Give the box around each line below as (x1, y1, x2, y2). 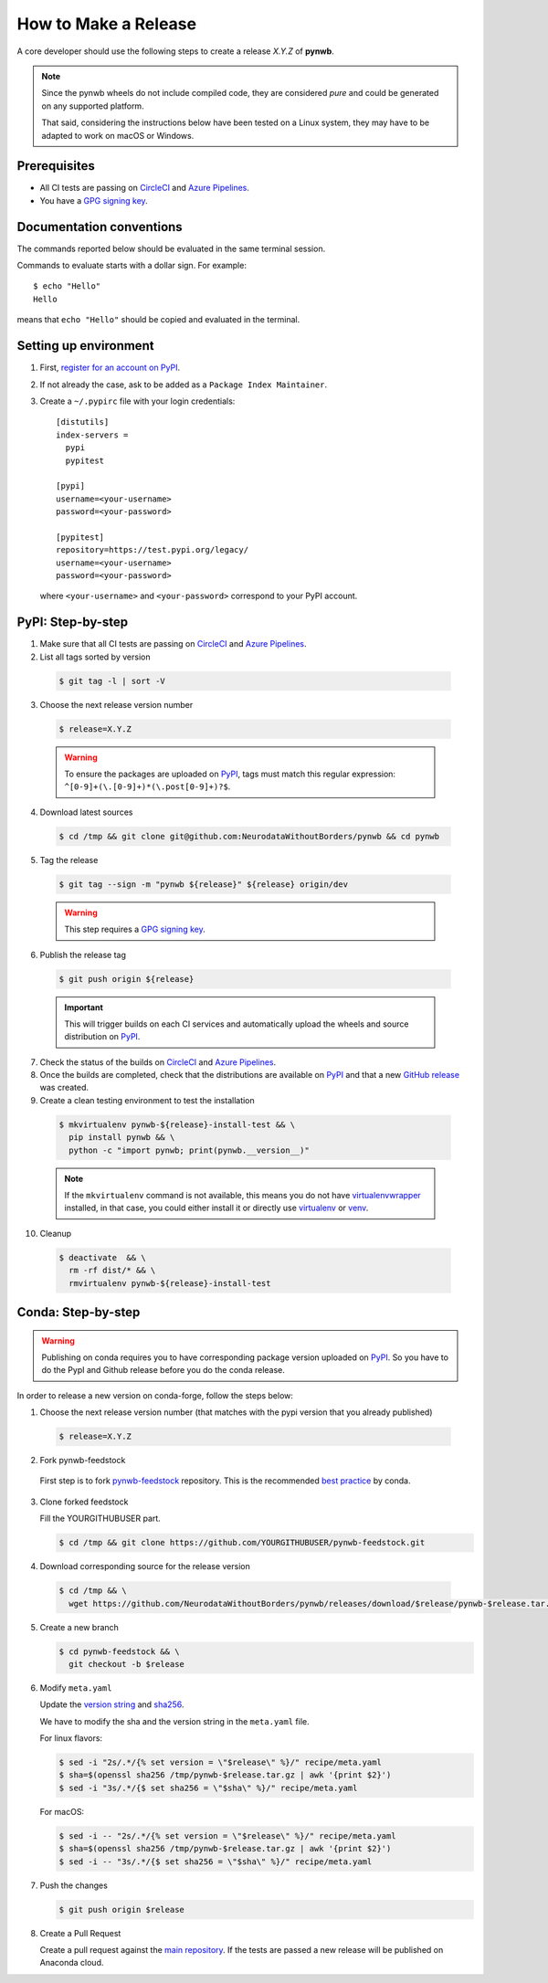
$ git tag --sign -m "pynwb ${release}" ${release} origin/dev (58, 879, 349, 890)
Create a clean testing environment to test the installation (39, 1094, 255, 1105)
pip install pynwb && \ (68, 1133, 175, 1143)
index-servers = (56, 429, 129, 440)
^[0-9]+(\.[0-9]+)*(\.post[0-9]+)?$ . (64, 781, 231, 792)
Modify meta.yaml (39, 1682, 112, 1693)
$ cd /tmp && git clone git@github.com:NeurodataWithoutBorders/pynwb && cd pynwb (58, 831, 440, 841)
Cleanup (39, 1228, 72, 1239)
